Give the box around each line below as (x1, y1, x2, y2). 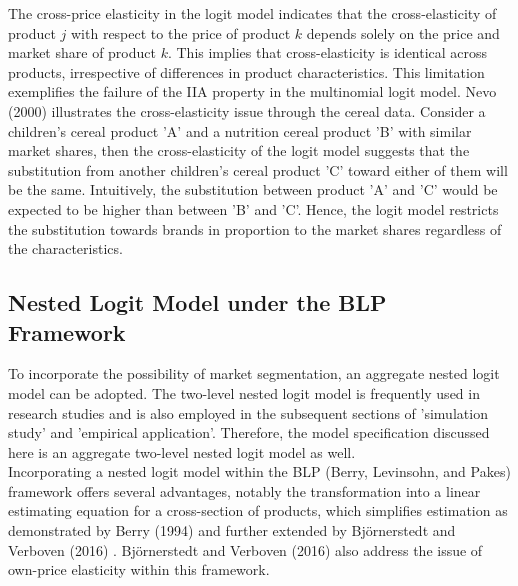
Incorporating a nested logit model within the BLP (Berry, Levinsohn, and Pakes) (8, 461, 511, 482)
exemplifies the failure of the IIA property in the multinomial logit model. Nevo (8, 81, 497, 102)
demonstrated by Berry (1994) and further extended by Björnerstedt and (8, 520, 456, 541)
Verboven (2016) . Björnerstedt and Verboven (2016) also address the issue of (8, 539, 483, 560)
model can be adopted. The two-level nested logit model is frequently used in (8, 382, 480, 403)
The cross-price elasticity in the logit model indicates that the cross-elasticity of (8, 3, 497, 23)
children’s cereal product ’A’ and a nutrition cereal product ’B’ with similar (8, 120, 472, 141)
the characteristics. (8, 238, 123, 259)
